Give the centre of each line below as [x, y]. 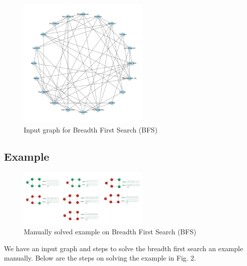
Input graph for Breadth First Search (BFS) [91, 129]
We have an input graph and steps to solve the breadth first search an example [123, 248]
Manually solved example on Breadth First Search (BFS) [110, 231]
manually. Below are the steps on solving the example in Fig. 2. [100, 258]
